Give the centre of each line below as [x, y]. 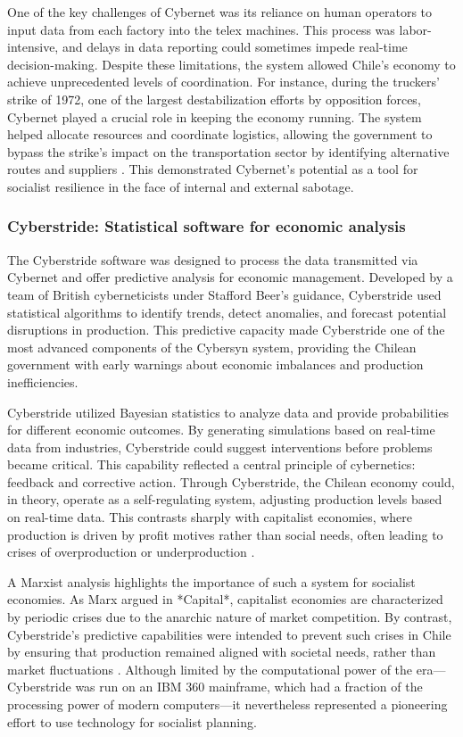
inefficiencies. [43, 381]
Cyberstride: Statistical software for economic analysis [207, 226]
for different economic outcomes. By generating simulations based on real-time [221, 430]
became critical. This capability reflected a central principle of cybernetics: [211, 464]
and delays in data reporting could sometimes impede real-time [235, 47]
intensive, [33, 47]
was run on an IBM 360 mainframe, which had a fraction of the [249, 687]
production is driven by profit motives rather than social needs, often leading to [225, 534]
